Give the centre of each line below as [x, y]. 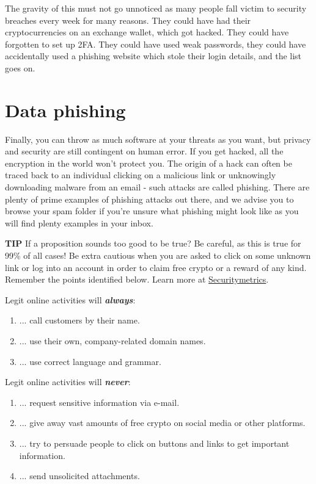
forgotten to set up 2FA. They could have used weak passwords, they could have [156, 44]
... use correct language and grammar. [90, 361]
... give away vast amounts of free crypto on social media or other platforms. [162, 423]
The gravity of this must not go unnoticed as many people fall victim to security [156, 8]
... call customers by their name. [79, 320]
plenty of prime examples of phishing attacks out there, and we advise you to [149, 199]
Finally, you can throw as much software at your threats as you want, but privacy [158, 139]
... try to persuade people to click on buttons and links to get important [154, 443]
